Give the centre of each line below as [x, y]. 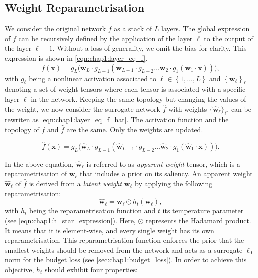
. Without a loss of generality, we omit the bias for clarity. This [150, 48]
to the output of [229, 38]
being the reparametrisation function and [92, 211]
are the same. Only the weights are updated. [135, 129]
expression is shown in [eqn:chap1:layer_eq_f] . [76, 57]
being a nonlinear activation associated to [93, 78]
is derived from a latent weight [75, 183]
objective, [19, 269]
